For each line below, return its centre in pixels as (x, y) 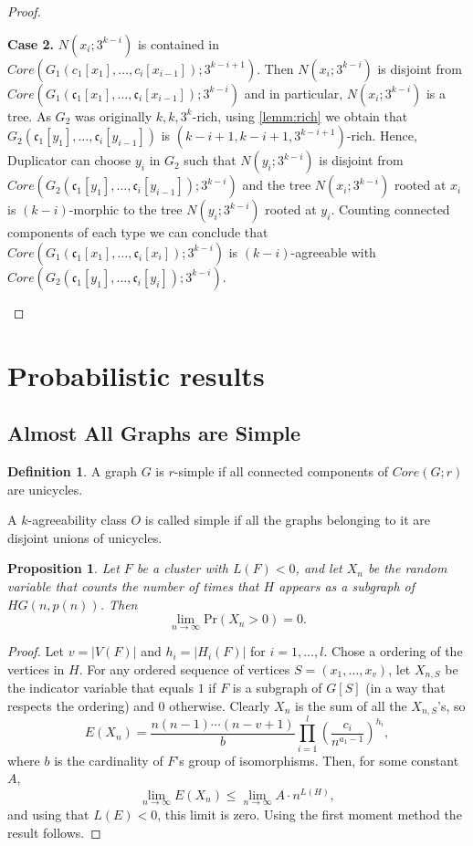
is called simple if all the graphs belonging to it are (287, 520)
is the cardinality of (109, 760)
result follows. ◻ (54, 832)
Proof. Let (36, 651)
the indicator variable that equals (100, 688)
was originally (113, 115)
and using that (48, 814)
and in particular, (294, 93)
